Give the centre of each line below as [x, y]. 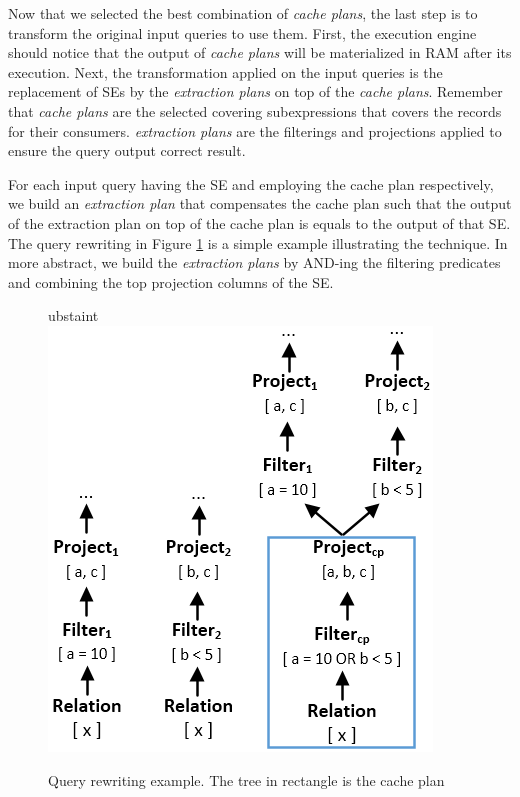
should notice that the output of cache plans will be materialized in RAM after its [260, 52]
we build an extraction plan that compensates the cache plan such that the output [260, 203]
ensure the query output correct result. [127, 150]
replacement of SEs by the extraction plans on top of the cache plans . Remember [255, 91]
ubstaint [73, 315]
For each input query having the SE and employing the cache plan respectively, [251, 183]
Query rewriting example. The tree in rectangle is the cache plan [246, 779]
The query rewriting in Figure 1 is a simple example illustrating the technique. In [258, 242]
